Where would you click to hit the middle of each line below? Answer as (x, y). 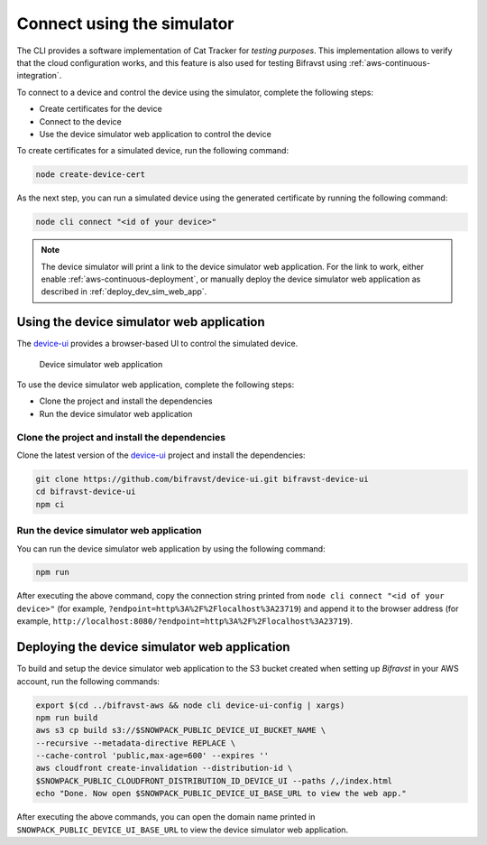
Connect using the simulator (125, 23)
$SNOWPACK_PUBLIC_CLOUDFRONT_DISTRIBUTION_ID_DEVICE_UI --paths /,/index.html (214, 780)
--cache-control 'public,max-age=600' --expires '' (152, 756)
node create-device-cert (91, 175)
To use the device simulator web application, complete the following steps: (156, 385)
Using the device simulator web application (141, 322)
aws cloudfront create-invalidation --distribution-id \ (164, 768)
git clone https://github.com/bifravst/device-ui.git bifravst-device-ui (202, 479)
